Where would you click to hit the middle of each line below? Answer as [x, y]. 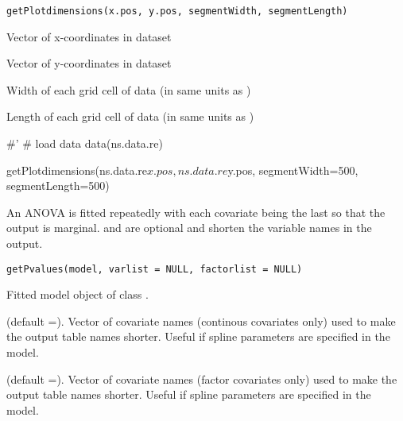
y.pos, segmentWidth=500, [293, 170]
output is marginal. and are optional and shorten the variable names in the [189, 228]
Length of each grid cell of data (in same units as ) [130, 116]
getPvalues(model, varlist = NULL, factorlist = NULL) [155, 269]
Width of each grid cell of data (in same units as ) [129, 89]
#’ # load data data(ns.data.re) [85, 143]
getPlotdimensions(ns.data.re [77, 170]
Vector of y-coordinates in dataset [89, 63]
